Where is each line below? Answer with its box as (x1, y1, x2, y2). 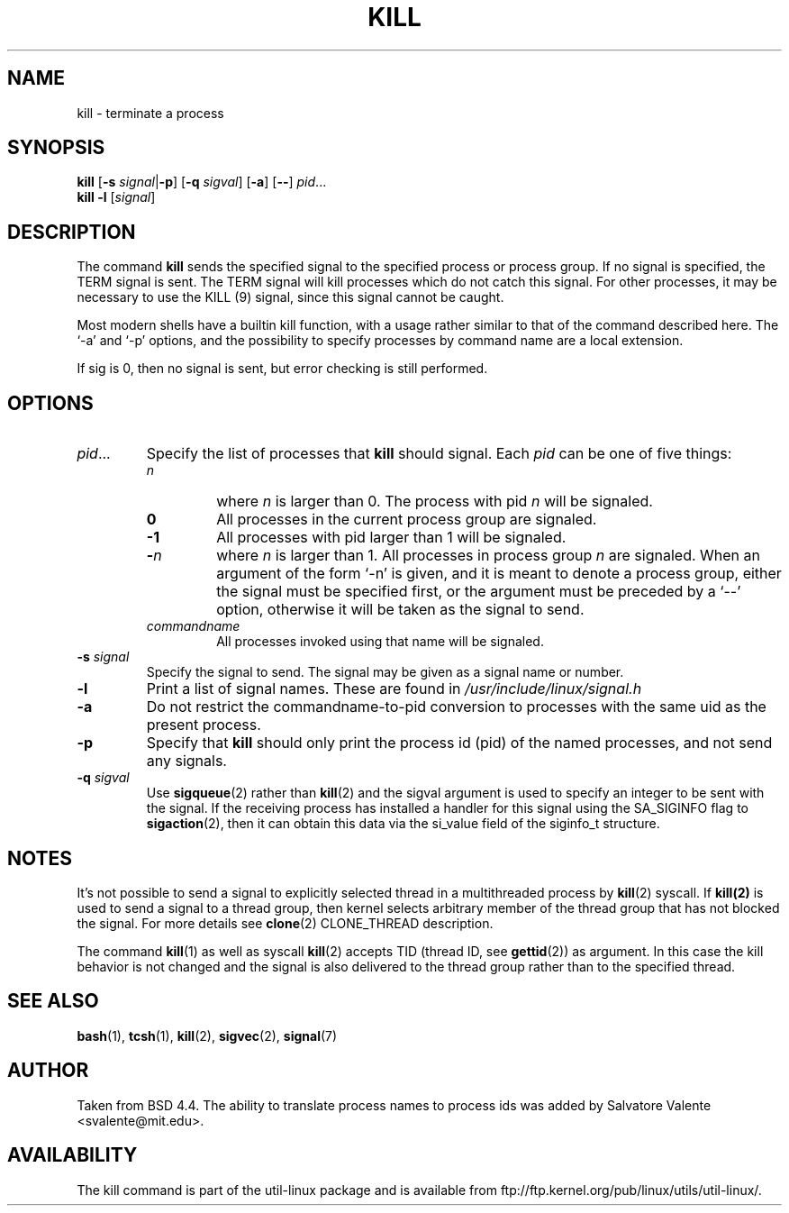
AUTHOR (7, 1059, 89, 1082)
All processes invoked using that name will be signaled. (216, 634, 544, 650)
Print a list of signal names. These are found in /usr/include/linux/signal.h (146, 679, 642, 698)
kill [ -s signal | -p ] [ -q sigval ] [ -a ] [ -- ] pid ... (77, 174, 327, 190)
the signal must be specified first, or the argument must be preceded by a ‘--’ (216, 582, 741, 601)
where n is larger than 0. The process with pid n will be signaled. (216, 492, 653, 511)
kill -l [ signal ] (77, 189, 156, 205)
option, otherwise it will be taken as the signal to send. (216, 600, 585, 619)
